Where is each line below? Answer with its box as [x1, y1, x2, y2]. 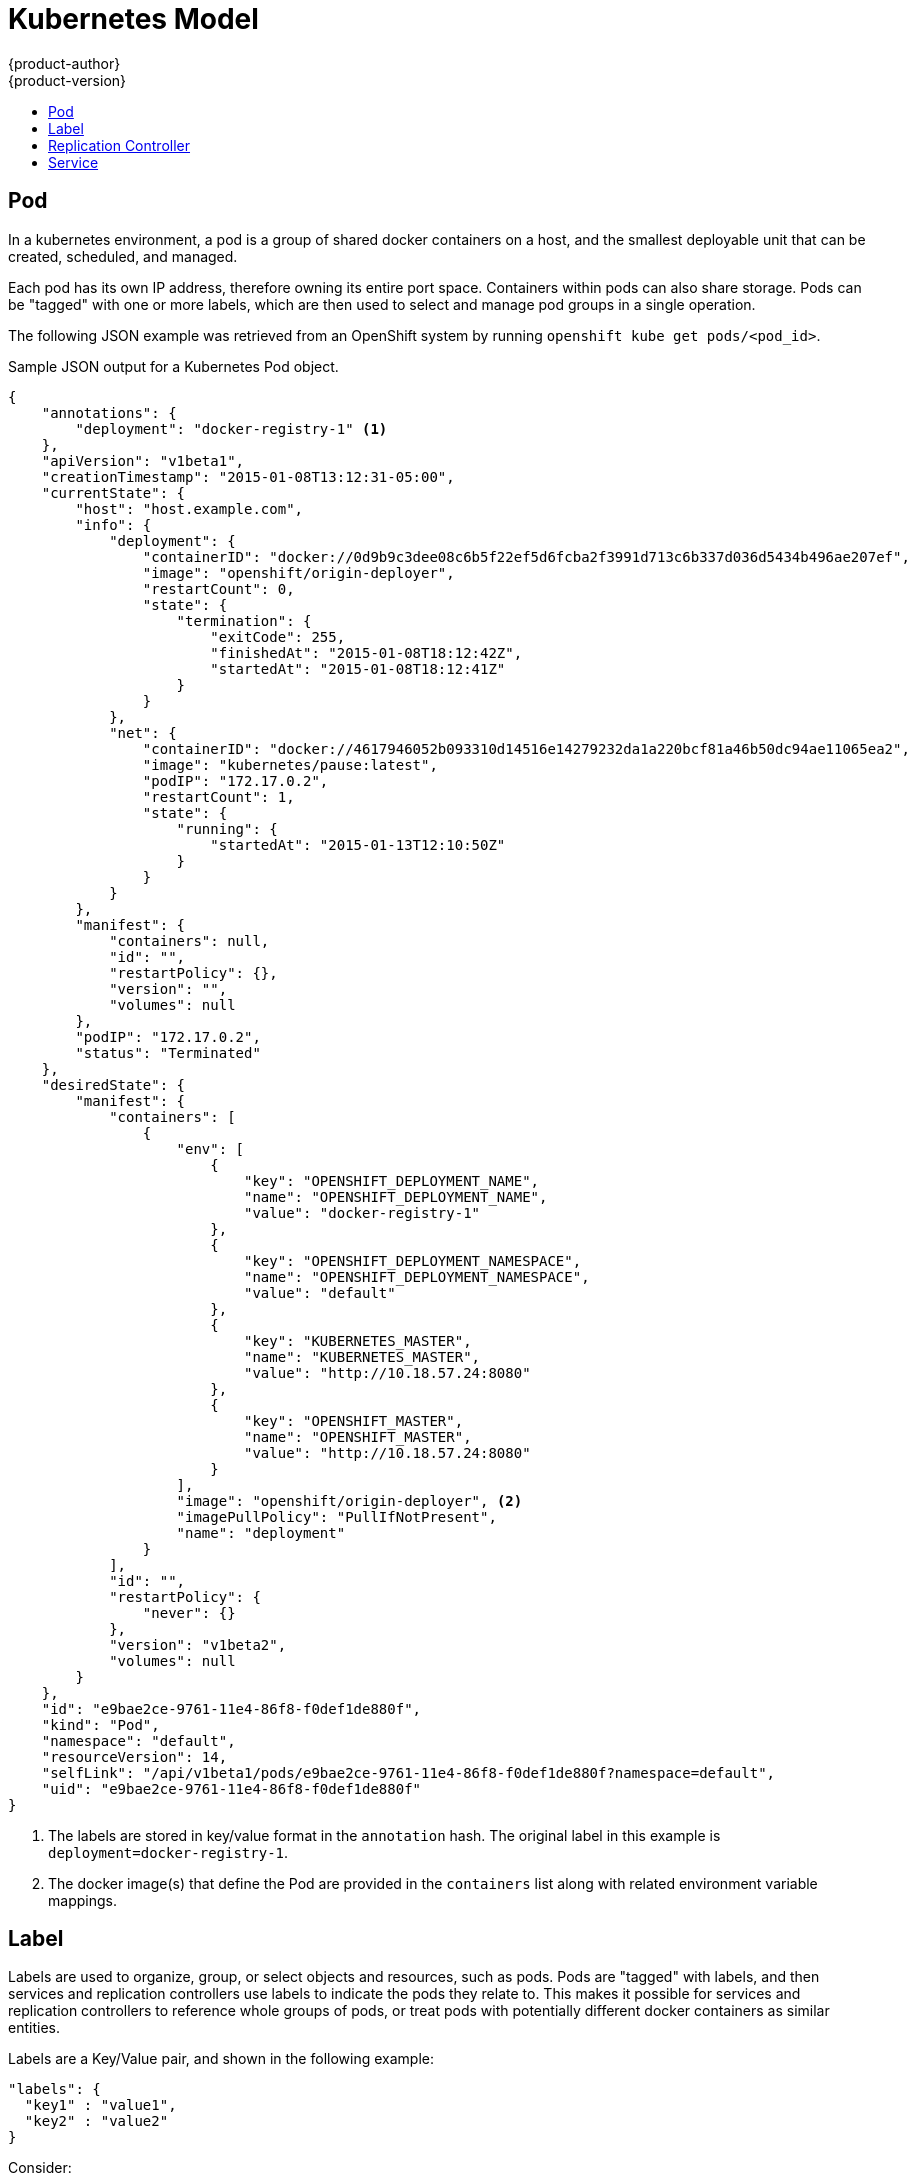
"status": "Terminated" [75, 1044, 261, 1061]
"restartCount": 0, [142, 580, 295, 597]
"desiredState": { [41, 1076, 186, 1093]
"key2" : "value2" [24, 2113, 169, 2130]
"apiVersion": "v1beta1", [41, 452, 245, 469]
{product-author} [8, 54, 121, 72]
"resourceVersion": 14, [41, 1748, 228, 1765]
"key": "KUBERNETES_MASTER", [244, 1332, 472, 1349]
